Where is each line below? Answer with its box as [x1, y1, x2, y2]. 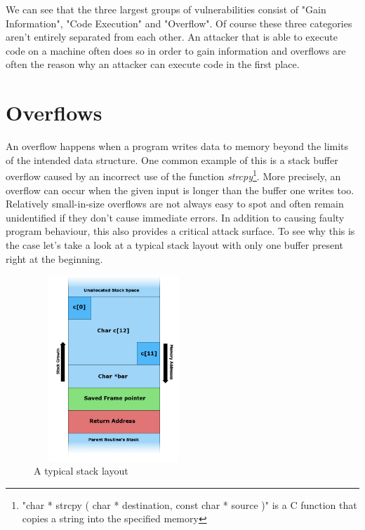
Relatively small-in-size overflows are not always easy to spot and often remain [6, 196, 344, 211]
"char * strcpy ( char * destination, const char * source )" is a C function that [22, 497, 357, 512]
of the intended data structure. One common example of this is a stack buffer [6, 152, 338, 167]
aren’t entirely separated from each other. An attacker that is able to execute [6, 29, 338, 44]
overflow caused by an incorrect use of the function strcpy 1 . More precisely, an [6, 167, 341, 183]
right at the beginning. [6, 251, 103, 266]
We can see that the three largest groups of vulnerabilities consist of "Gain [6, 2, 326, 16]
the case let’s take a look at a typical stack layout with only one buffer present [6, 237, 343, 252]
